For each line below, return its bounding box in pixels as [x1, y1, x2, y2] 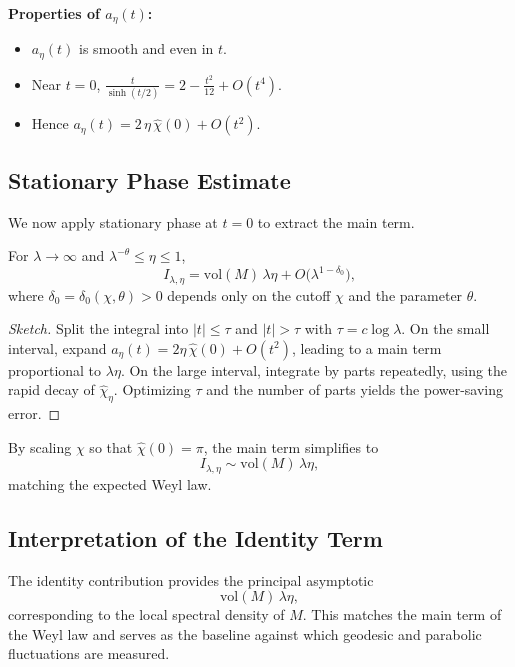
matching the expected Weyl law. [8, 473, 212, 494]
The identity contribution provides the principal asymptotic [8, 569, 374, 590]
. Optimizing [113, 379, 191, 400]
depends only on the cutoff [167, 284, 331, 305]
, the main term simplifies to [203, 436, 379, 457]
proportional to [8, 359, 102, 380]
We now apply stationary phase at [8, 211, 218, 232]
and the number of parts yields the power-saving [206, 379, 504, 400]
